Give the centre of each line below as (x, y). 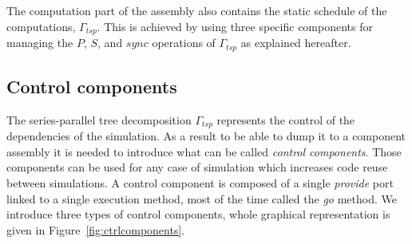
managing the (40, 43)
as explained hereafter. (296, 43)
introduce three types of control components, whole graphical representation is (198, 214)
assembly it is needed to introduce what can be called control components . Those (204, 151)
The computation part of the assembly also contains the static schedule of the (197, 10)
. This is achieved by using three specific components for (235, 26)
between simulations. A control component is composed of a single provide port (200, 182)
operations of (184, 43)
